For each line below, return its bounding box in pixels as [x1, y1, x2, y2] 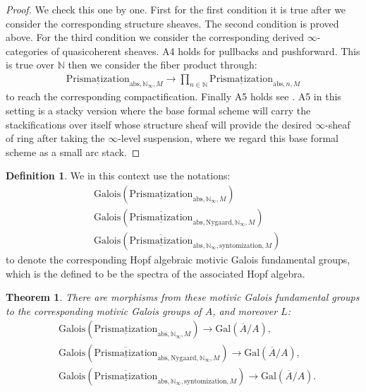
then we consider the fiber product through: [68, 57, 257, 72]
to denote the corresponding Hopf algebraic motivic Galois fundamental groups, [6, 252, 350, 267]
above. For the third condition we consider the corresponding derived [6, 30, 304, 44]
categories [6, 43, 48, 58]
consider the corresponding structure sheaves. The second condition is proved [6, 16, 339, 30]
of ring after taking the [6, 131, 105, 145]
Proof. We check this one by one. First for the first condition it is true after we [6, 2, 346, 16]
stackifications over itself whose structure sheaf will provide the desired [6, 117, 312, 131]
